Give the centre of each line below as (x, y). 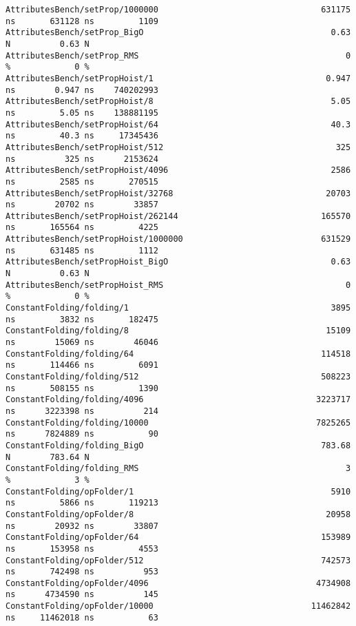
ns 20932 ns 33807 (82, 526)
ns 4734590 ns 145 (82, 595)
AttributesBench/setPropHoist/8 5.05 (178, 102)
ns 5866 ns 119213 (82, 503)
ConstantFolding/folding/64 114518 (178, 354)
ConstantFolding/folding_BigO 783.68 (178, 445)
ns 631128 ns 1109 (82, 21)
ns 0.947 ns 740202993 (82, 90)
